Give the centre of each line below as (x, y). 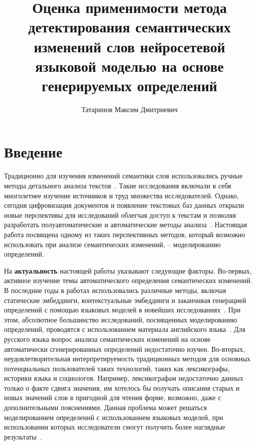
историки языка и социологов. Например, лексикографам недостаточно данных (124, 378)
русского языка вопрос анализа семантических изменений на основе (107, 339)
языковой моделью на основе (129, 66)
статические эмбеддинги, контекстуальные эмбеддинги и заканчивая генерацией (125, 300)
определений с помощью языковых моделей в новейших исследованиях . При (122, 310)
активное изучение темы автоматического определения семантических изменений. (128, 280)
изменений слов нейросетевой (129, 46)
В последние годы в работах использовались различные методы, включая (115, 290)
